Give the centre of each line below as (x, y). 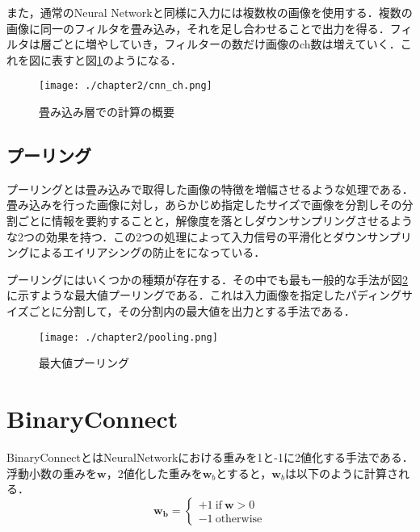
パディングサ (379, 295)
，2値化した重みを (154, 473)
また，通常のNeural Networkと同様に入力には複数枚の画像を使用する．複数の (210, 12)
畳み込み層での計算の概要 (107, 112)
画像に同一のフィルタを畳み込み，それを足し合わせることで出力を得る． (198, 28)
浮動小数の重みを (52, 473)
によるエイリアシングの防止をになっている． (147, 252)
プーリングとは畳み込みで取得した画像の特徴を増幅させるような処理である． (210, 189)
